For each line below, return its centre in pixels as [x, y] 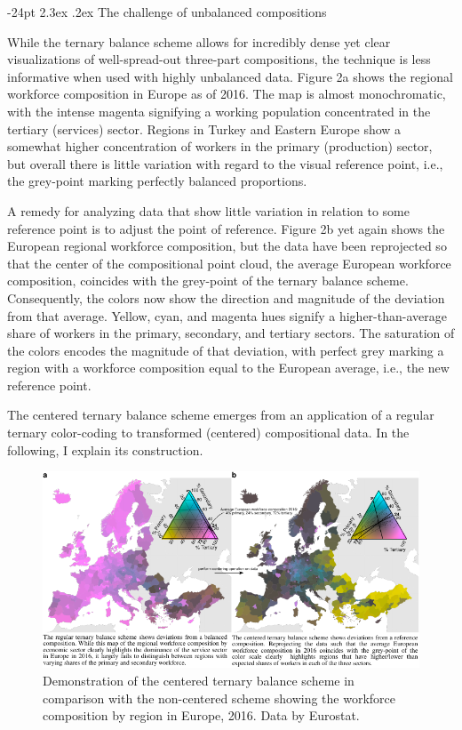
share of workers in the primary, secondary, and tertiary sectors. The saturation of [231, 333]
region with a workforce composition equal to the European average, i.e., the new [228, 368]
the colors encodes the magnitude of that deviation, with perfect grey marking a [226, 350]
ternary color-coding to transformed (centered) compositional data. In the [208, 433]
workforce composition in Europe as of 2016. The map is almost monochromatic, [227, 94]
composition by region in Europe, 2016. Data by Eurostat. [201, 715]
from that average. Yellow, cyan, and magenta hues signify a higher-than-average [227, 315]
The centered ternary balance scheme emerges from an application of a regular [221, 415]
